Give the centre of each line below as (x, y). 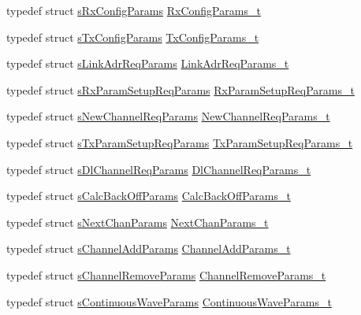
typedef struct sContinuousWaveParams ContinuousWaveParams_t (169, 301)
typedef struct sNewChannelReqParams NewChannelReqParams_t (168, 116)
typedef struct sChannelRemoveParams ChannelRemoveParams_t (166, 274)
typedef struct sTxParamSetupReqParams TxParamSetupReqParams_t (180, 142)
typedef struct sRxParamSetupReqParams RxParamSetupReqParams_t (180, 89)
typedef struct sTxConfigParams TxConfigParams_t (133, 37)
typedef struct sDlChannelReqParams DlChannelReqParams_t (159, 169)
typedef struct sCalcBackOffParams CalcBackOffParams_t (149, 196)
